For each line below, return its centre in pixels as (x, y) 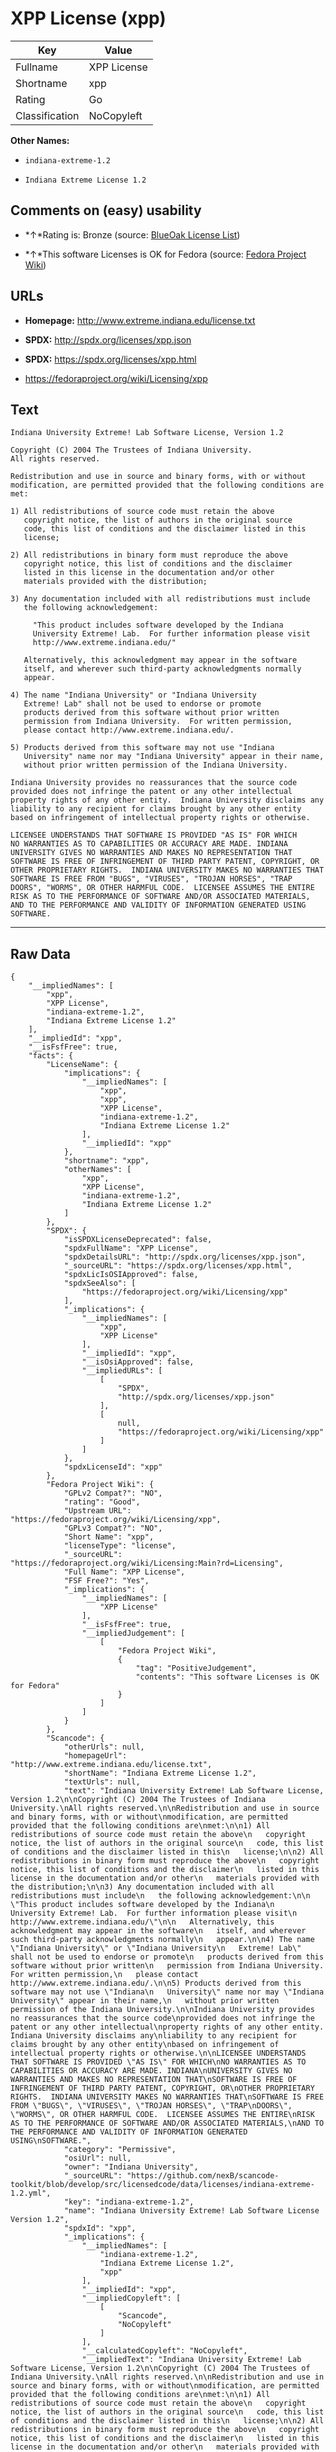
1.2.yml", (31, 2193)
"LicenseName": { (82, 1065)
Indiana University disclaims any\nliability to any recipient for (154, 2036)
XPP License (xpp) (88, 18)
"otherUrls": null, (104, 1747)
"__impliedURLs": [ (122, 1371)
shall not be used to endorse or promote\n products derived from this (167, 1957)
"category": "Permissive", (120, 2150)
